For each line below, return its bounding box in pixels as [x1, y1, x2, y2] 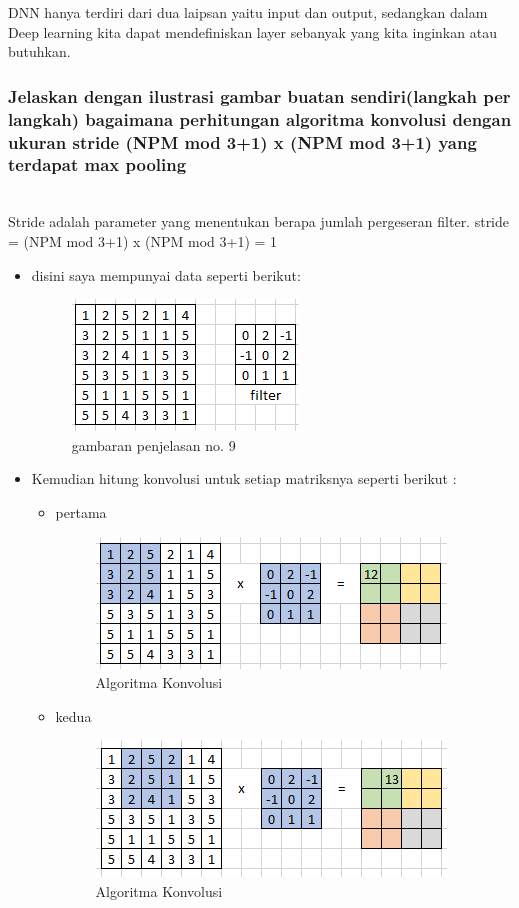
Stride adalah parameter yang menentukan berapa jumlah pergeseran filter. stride [8, 211, 510, 232]
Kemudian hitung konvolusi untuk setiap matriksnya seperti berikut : [31, 468, 457, 489]
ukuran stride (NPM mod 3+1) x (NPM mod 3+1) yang [8, 129, 477, 154]
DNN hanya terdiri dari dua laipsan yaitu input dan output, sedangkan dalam [8, 2, 488, 22]
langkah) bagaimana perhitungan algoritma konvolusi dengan [8, 106, 512, 131]
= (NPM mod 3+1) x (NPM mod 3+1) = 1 [8, 230, 278, 251]
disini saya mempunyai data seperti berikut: [31, 264, 301, 285]
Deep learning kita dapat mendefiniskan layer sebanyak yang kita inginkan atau [8, 21, 497, 42]
